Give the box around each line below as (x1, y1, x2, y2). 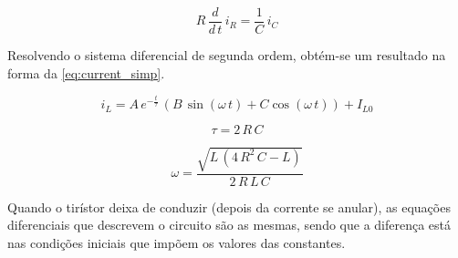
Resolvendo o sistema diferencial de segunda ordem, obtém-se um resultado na (7, 46, 446, 65)
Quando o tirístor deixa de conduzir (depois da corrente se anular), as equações (7, 197, 451, 216)
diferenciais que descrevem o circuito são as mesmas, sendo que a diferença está (7, 215, 452, 234)
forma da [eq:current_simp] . (7, 63, 165, 82)
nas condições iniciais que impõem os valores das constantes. (7, 232, 346, 252)
